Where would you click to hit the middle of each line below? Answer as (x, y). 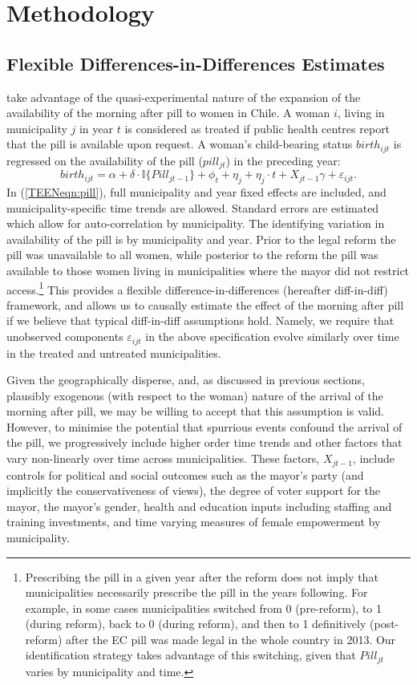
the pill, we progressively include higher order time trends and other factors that (204, 442)
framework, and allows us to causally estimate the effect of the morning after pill (205, 304)
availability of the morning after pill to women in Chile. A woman (168, 113)
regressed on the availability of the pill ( (105, 160)
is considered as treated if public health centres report (257, 128)
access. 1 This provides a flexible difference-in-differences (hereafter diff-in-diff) (197, 288)
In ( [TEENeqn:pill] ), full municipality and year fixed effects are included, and (196, 192)
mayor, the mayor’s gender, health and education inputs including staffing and (199, 506)
